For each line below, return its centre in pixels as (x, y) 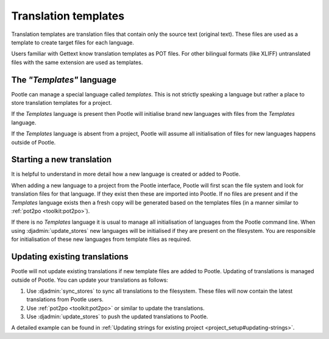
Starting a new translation (62, 159)
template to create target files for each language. (73, 42)
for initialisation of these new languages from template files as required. (101, 239)
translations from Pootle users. (65, 299)
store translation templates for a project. (62, 103)
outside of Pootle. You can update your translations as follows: (90, 280)
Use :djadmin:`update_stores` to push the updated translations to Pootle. (117, 316)
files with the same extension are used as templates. (77, 62)
